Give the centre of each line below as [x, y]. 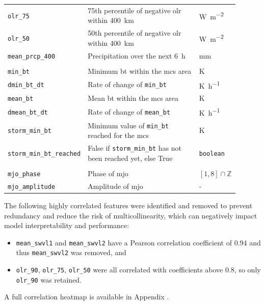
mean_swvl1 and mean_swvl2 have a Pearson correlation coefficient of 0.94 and [138, 242]
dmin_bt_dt [26, 85]
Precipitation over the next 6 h [137, 55]
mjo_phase [24, 174]
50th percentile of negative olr [135, 33]
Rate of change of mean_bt [129, 111]
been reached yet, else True [130, 158]
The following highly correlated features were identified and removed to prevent [128, 205]
